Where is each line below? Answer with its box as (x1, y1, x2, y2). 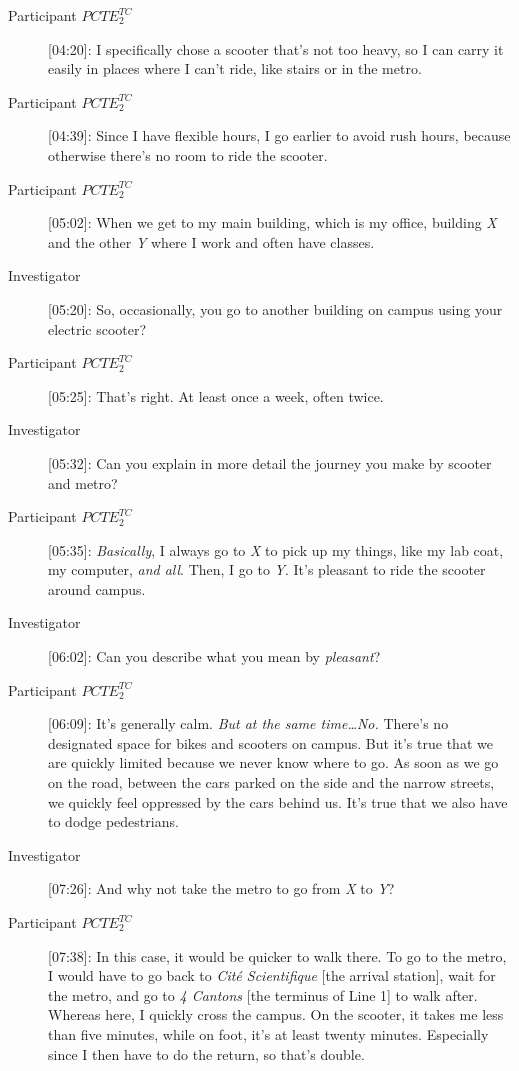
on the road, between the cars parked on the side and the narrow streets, (48, 772, 495, 793)
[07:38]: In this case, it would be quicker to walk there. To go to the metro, (48, 945, 507, 966)
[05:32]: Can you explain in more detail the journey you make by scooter (48, 452, 492, 473)
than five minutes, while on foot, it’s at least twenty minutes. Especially (48, 1023, 489, 1044)
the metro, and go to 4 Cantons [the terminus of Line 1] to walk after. (48, 984, 478, 1005)
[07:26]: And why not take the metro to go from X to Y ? (48, 878, 395, 899)
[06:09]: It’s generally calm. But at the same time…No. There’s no (48, 713, 449, 734)
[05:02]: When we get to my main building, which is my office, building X (48, 212, 497, 233)
